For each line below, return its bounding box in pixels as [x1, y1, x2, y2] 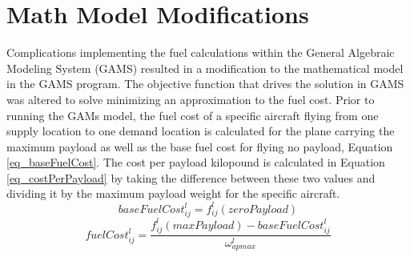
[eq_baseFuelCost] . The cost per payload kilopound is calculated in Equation [6, 154, 385, 171]
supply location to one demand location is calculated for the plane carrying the [6, 122, 395, 139]
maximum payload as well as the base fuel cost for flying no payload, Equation [6, 138, 393, 155]
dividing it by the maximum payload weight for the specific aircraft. [6, 185, 340, 202]
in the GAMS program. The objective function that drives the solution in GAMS [6, 75, 404, 92]
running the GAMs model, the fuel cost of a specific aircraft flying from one [6, 106, 379, 123]
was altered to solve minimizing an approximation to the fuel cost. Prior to [6, 90, 375, 107]
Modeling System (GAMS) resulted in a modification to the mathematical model [6, 59, 404, 76]
